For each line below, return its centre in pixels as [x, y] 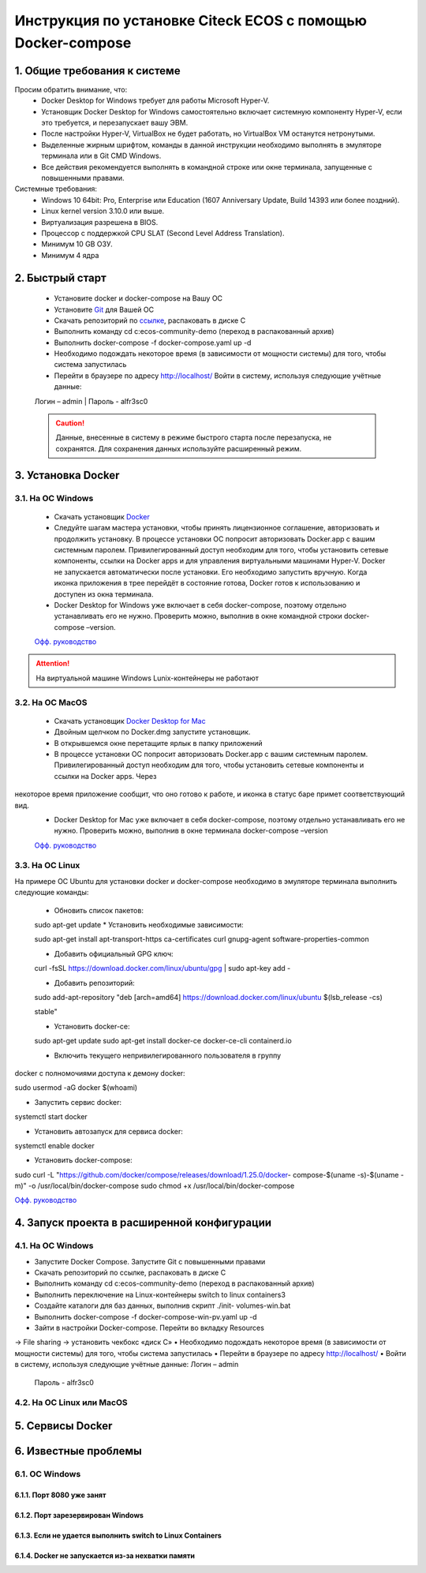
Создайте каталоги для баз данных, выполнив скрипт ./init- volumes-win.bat [163, 1305]
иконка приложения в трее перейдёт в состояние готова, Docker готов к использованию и [207, 583]
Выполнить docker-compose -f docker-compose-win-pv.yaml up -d [146, 1316]
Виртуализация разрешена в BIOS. [100, 222]
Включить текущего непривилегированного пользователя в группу [168, 1055]
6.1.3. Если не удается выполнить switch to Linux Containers [118, 1535]
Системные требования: [56, 189]
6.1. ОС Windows [48, 1474]
